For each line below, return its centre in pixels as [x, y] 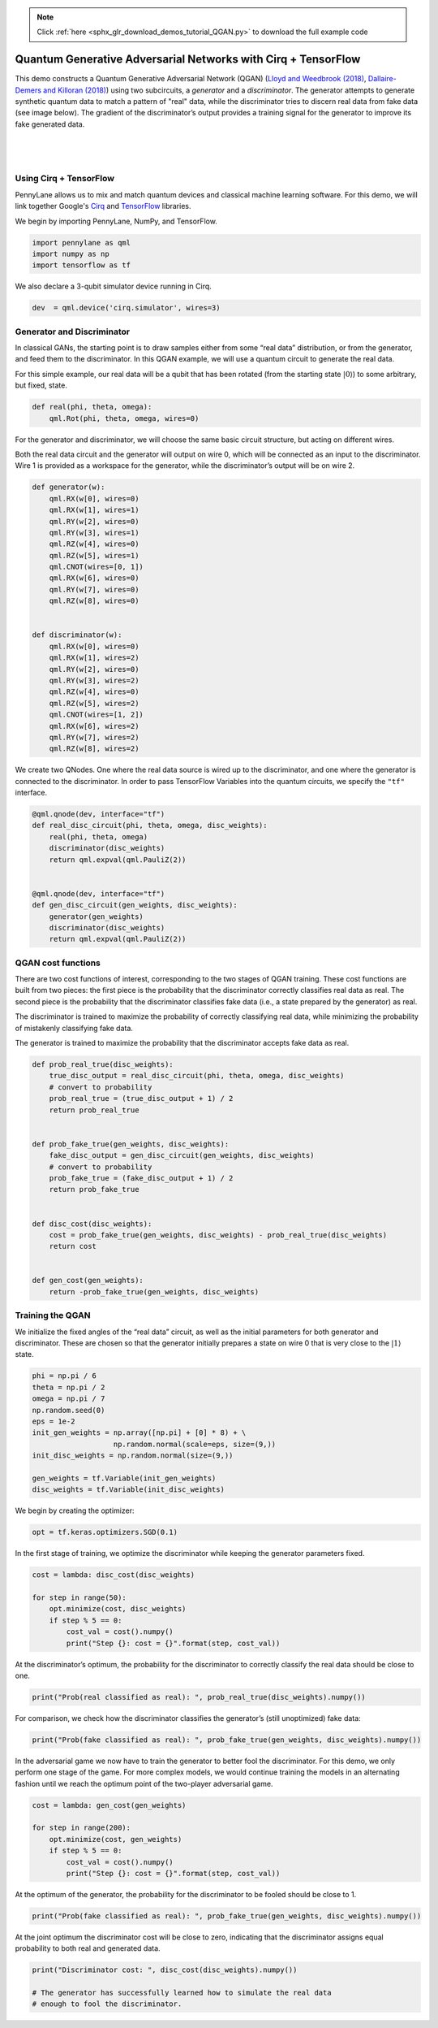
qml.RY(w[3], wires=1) [94, 533]
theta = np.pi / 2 [69, 1387]
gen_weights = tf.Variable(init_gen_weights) [124, 1478]
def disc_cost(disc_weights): [92, 1224]
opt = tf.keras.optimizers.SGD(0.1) [105, 1532]
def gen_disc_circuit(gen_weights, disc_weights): [135, 905]
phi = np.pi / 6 [64, 1376]
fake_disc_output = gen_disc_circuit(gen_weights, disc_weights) [182, 1155]
